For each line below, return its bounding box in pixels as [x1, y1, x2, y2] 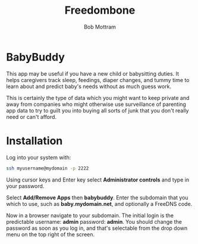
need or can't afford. [6, 113, 56, 120]
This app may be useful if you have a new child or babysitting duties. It [6, 70, 180, 77]
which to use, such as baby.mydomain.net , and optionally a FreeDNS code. [6, 200, 193, 207]
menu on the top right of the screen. [6, 230, 95, 238]
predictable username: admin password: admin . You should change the [6, 218, 183, 225]
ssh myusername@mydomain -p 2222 [6, 165, 89, 171]
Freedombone [64, 4, 136, 17]
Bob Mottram [84, 23, 116, 30]
